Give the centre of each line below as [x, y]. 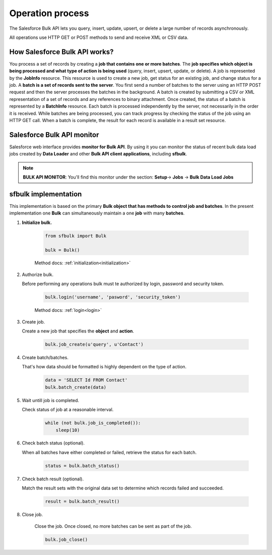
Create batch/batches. [45, 357]
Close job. [32, 515]
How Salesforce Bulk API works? [61, 52]
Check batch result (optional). [53, 479]
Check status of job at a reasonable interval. [68, 410]
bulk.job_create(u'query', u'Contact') [94, 344]
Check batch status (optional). [53, 443]
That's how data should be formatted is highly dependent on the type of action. [104, 367]
